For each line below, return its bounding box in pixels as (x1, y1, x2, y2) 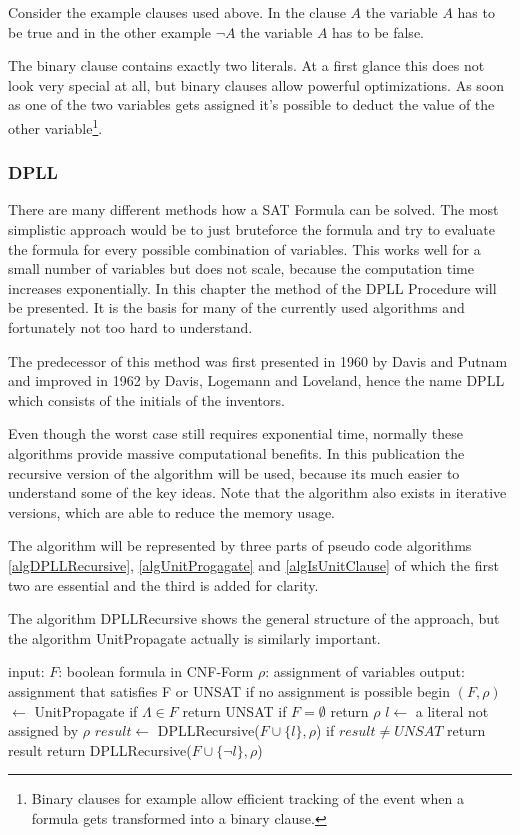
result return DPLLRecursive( (8, 739, 192, 760)
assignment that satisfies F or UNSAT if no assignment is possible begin (8, 680, 450, 701)
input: (8, 661, 45, 682)
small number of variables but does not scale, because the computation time (8, 258, 474, 279)
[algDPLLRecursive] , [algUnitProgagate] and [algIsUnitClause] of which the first (8, 554, 499, 575)
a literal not (415, 700, 489, 721)
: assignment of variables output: (265, 661, 465, 682)
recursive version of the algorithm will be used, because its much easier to (8, 462, 460, 483)
